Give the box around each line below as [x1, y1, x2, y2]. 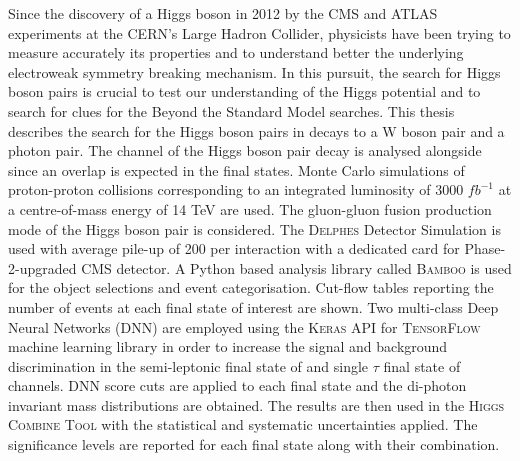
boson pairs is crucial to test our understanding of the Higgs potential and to [8, 81, 481, 102]
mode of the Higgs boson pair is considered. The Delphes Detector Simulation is [8, 218, 501, 239]
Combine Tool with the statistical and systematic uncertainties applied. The [8, 414, 478, 435]
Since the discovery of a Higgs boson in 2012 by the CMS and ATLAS [8, 3, 438, 23]
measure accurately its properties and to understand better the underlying [8, 42, 464, 63]
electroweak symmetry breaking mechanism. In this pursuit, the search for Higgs [8, 61, 501, 82]
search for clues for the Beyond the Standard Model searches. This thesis [8, 100, 455, 121]
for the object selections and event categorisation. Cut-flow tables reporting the [8, 277, 494, 298]
